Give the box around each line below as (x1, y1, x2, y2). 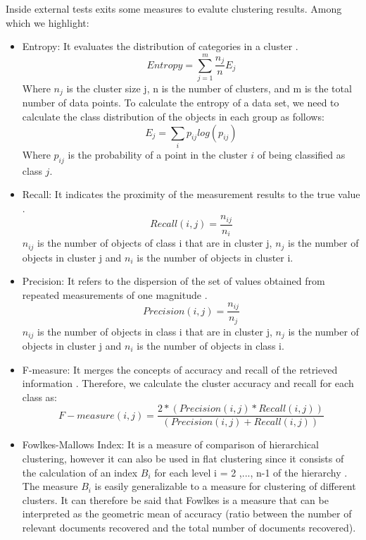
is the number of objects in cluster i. (137, 250, 294, 264)
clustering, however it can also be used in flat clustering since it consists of (22, 451, 344, 466)
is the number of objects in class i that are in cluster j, (37, 324, 272, 338)
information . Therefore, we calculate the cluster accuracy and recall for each (22, 376, 354, 391)
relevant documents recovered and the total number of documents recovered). (22, 520, 356, 535)
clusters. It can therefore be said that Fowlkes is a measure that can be (22, 492, 329, 507)
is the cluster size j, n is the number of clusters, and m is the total (66, 80, 352, 95)
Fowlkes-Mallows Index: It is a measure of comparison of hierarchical (22, 437, 319, 452)
